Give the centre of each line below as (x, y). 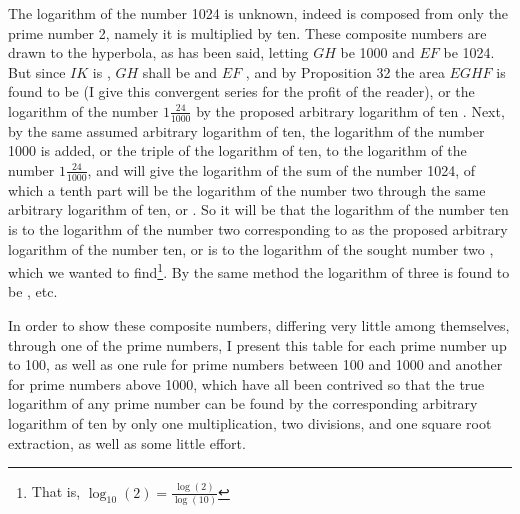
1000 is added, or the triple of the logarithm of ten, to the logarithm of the (237, 150)
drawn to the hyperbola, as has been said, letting (158, 52)
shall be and (180, 71)
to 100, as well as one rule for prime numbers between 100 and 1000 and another (255, 364)
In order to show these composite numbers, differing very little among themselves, (259, 325)
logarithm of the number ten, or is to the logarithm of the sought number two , (251, 248)
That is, (56, 491)
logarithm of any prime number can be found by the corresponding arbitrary (243, 403)
